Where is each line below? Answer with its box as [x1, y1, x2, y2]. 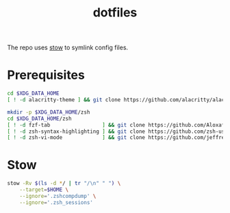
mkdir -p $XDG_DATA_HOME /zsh [7, 108, 90, 116]
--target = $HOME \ [19, 186, 69, 193]
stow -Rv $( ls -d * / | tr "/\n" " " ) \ [7, 180, 121, 187]
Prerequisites [7, 67, 86, 83]
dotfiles [92, 5, 138, 21]
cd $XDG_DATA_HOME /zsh [7, 115, 72, 122]
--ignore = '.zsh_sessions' [19, 199, 94, 206]
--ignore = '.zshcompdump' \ [19, 192, 97, 199]
